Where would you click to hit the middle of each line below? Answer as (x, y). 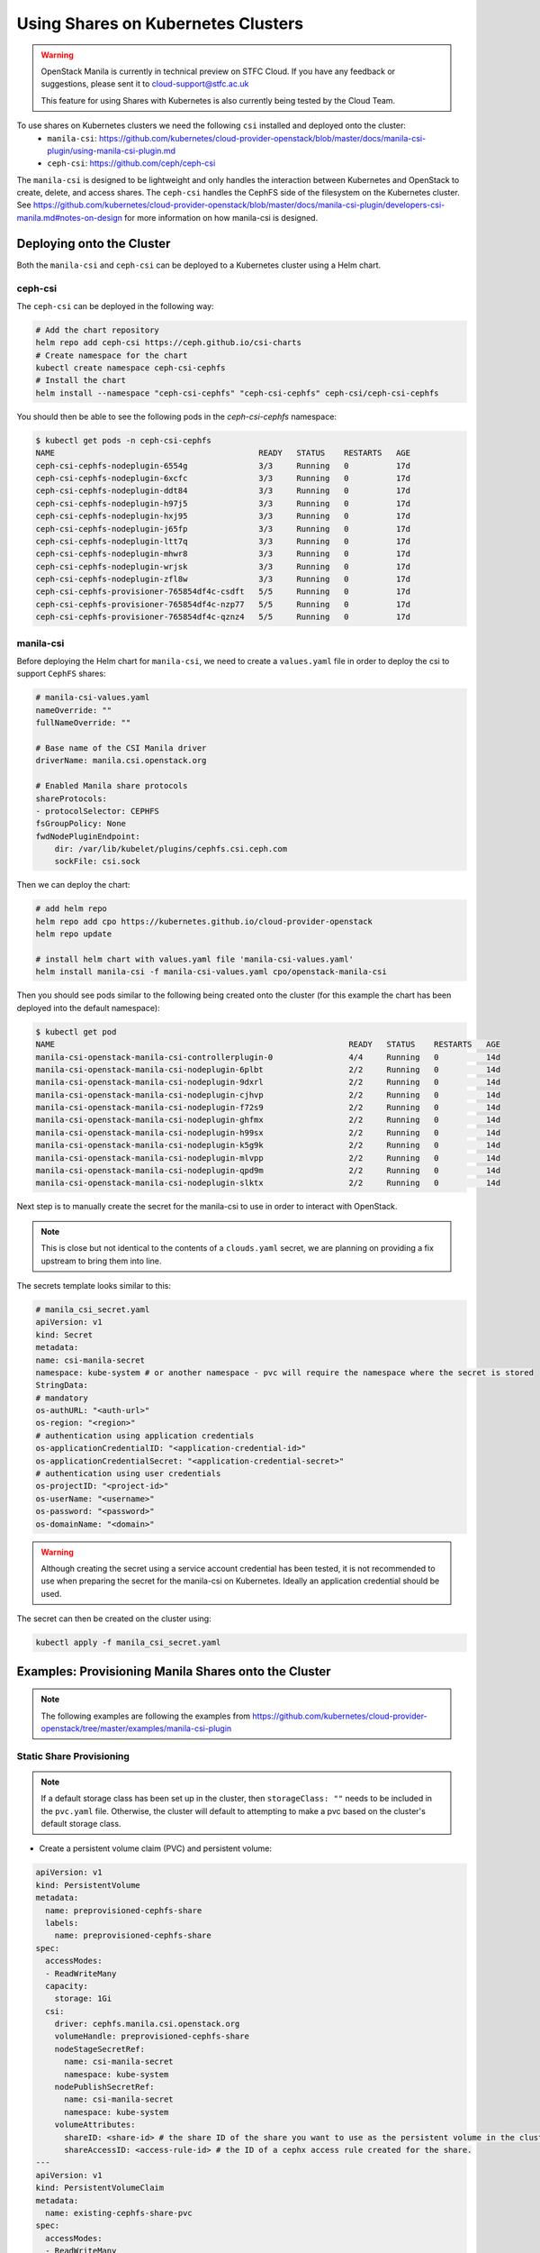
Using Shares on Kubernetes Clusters (160, 23)
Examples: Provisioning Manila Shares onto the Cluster (174, 1671)
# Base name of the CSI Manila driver (121, 748)
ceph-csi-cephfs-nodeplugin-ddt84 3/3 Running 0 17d (223, 491)
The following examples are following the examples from (146, 1716)
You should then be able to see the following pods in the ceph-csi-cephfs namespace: (177, 416)
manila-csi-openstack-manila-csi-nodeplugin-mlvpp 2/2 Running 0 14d (268, 1158)
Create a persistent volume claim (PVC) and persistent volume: (156, 1848)
